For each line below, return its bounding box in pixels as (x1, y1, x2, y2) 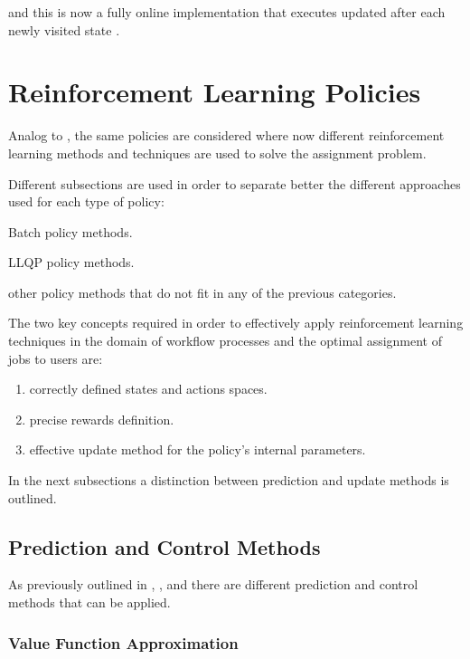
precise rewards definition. (29, 409, 174, 428)
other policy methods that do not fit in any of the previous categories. (8, 282, 397, 301)
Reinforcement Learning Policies (8, 73, 421, 110)
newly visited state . (8, 20, 120, 39)
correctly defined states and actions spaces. (29, 379, 268, 398)
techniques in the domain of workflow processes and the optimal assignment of (8, 331, 443, 350)
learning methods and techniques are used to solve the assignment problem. (8, 143, 427, 162)
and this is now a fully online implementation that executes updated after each (8, 3, 446, 21)
